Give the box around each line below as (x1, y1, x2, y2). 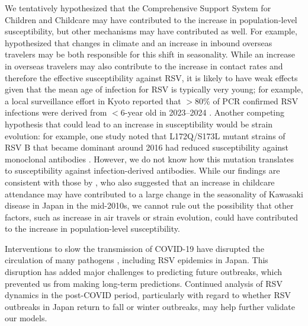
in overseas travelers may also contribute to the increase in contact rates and (5, 59, 283, 72)
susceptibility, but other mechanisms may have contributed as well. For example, (5, 25, 297, 37)
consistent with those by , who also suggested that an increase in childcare (5, 175, 275, 188)
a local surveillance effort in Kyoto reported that (5, 94, 181, 107)
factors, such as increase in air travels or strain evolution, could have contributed (5, 210, 299, 223)
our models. (5, 312, 47, 324)
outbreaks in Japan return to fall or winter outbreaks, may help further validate (5, 300, 295, 312)
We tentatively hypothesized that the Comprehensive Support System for (5, 2, 271, 14)
